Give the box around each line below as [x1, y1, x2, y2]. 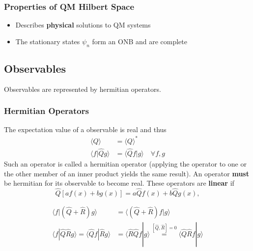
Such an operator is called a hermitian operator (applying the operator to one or [4, 159, 247, 168]
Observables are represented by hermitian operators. [4, 84, 161, 94]
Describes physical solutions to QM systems [15, 20, 151, 30]
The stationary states [15, 36, 80, 46]
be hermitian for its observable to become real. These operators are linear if [4, 178, 234, 188]
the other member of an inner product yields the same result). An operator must [4, 168, 249, 178]
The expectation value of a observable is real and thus [4, 124, 167, 134]
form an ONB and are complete [92, 36, 187, 46]
